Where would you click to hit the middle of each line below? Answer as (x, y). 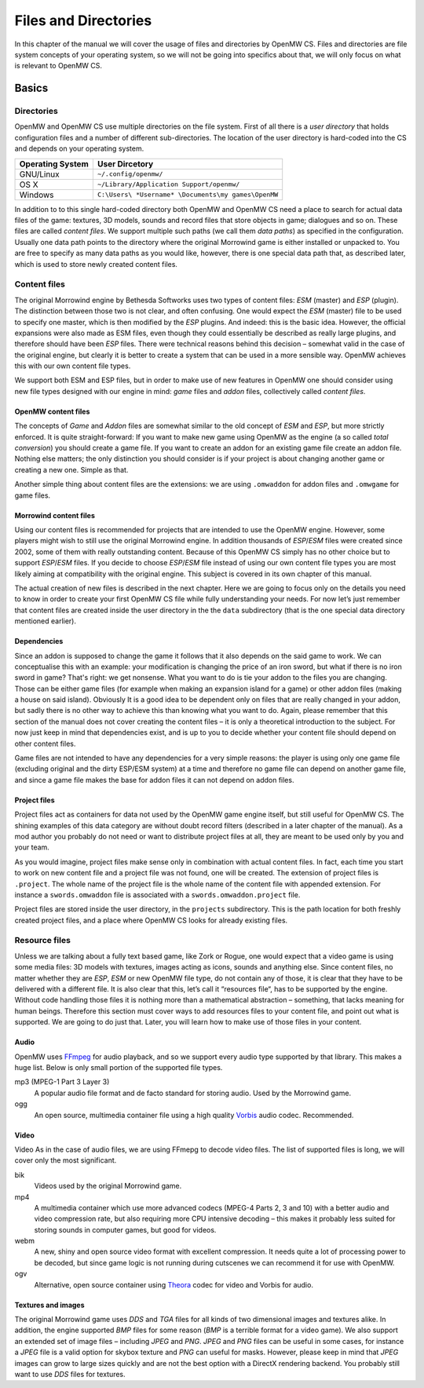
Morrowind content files (55, 515)
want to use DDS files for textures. (70, 1374)
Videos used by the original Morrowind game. (108, 1186)
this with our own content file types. (73, 366)
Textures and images (50, 1305)
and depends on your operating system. (79, 148)
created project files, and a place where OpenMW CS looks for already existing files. (151, 920)
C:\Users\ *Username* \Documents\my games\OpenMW (188, 195)
